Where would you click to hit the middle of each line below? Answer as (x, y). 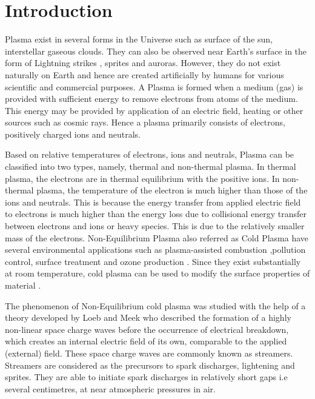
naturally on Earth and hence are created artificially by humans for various (144, 74)
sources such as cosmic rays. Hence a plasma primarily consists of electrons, (145, 122)
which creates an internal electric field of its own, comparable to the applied (146, 341)
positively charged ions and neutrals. (73, 134)
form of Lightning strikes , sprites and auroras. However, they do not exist (143, 63)
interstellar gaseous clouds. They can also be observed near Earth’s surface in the (156, 51)
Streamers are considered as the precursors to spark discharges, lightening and (150, 365)
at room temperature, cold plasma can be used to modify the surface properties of (157, 273)
